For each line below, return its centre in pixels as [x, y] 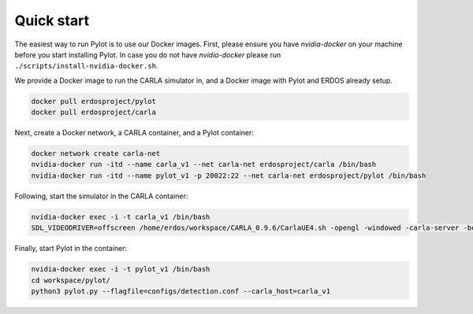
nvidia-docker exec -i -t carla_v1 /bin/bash [121, 217]
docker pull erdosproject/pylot [94, 101]
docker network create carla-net [96, 154]
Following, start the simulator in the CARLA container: [101, 196]
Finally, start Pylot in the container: [71, 249]
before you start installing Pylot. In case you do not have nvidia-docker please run [148, 54]
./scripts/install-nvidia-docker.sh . [86, 66]
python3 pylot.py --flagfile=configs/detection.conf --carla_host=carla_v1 [181, 291]
